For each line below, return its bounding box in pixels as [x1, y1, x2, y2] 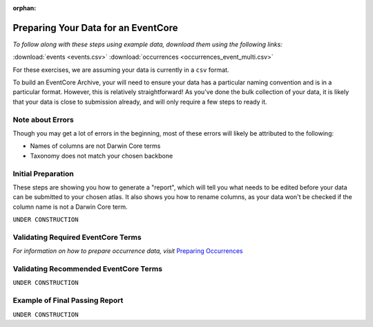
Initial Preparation [12, 169, 74, 178]
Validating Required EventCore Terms [12, 232, 142, 242]
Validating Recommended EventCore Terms [12, 264, 162, 273]
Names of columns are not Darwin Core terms [30, 142, 161, 150]
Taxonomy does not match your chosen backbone [30, 151, 173, 160]
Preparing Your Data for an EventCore [12, 21, 179, 34]
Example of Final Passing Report [12, 296, 124, 306]
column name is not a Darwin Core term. [12, 203, 128, 211]
